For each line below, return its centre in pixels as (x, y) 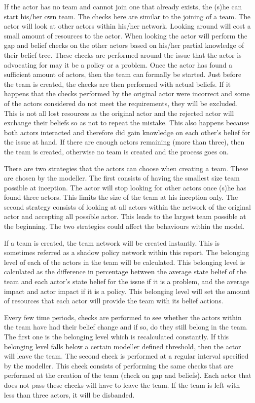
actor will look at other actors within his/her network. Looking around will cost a (127, 26)
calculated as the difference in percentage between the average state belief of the (125, 272)
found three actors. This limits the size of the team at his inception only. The (121, 197)
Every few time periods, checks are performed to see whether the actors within (123, 317)
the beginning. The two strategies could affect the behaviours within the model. (124, 226)
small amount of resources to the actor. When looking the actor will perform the (126, 35)
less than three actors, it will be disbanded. (69, 394)
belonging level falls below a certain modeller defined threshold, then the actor (123, 346)
